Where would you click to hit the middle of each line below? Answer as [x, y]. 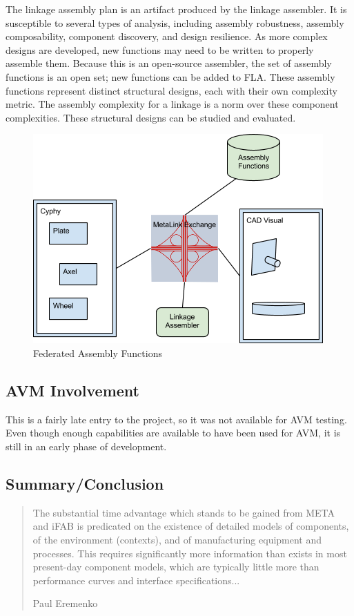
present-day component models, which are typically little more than [176, 567]
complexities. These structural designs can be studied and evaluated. [151, 117]
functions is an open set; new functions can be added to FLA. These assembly [170, 76]
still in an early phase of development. [86, 446]
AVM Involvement [72, 390]
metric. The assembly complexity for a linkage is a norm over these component [172, 104]
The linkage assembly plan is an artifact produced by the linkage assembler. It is [176, 9]
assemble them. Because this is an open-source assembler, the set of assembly [169, 63]
